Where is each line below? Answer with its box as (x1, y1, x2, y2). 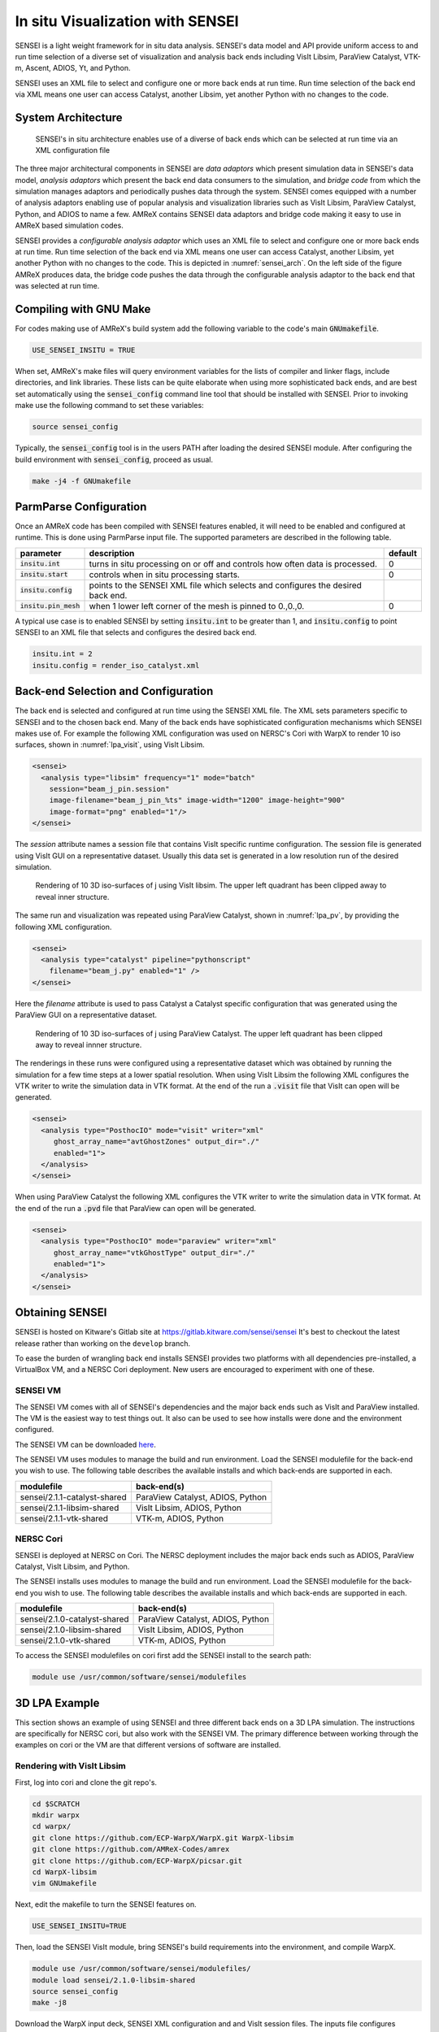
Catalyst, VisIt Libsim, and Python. (15, 1561, 130, 1571)
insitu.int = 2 (32, 649, 93, 658)
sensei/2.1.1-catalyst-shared (20, 1491, 127, 1503)
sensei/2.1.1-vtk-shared (20, 1513, 109, 1524)
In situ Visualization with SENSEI (15, 12, 239, 30)
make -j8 (32, 1998, 67, 2008)
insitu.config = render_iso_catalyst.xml (32, 661, 200, 670)
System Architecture (15, 111, 123, 124)
